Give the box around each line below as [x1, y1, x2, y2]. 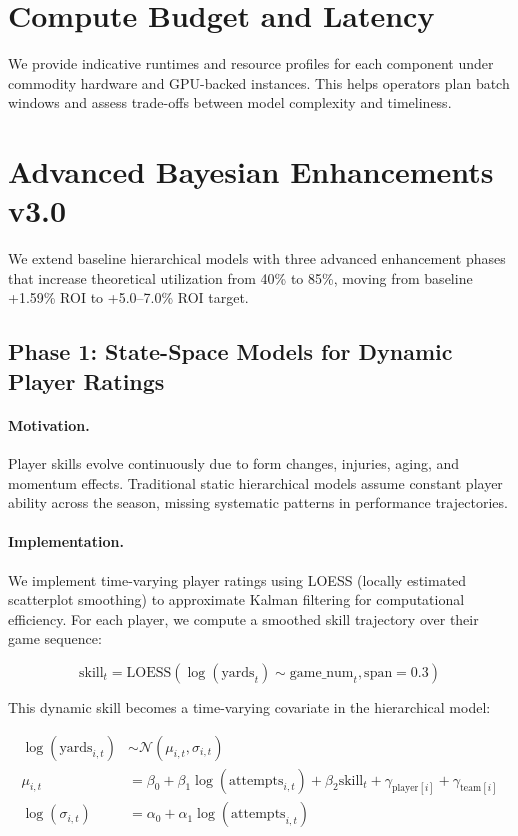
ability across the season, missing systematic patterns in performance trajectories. [8, 492, 508, 513]
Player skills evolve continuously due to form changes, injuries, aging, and [8, 452, 460, 473]
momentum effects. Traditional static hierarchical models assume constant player [8, 472, 503, 493]
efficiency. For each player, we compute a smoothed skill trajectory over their [8, 608, 479, 629]
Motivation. [8, 414, 90, 435]
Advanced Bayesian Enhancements [8, 151, 494, 192]
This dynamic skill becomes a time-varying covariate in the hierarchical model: [8, 696, 491, 717]
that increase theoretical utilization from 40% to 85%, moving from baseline [8, 267, 473, 288]
